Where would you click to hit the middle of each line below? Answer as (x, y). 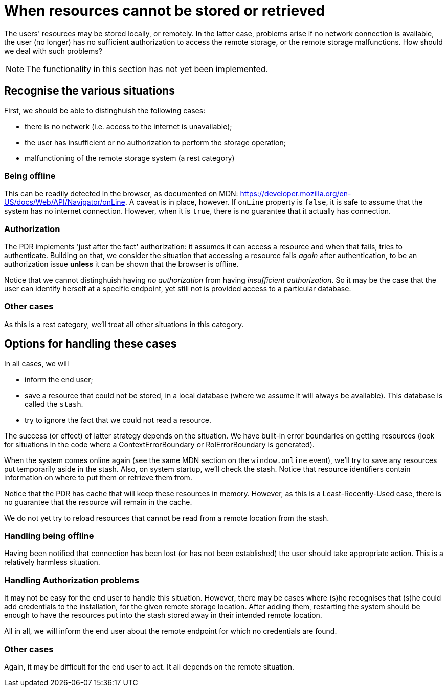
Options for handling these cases (91, 344)
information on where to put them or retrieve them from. (98, 477)
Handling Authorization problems (72, 580)
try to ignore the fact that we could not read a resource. (118, 420)
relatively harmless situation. (52, 562)
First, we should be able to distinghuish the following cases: (105, 110)
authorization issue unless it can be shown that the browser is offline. (121, 264)
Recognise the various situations (90, 91)
